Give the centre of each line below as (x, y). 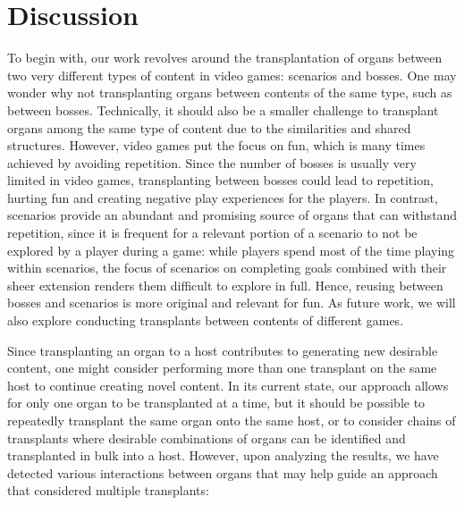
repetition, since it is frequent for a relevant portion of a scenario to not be (212, 233)
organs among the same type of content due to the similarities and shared (209, 127)
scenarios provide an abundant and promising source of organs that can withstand (232, 215)
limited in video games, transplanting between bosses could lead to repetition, (220, 180)
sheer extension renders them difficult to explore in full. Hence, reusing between (225, 285)
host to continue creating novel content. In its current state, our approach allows (228, 385)
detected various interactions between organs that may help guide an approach (223, 472)
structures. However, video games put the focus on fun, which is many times (216, 145)
